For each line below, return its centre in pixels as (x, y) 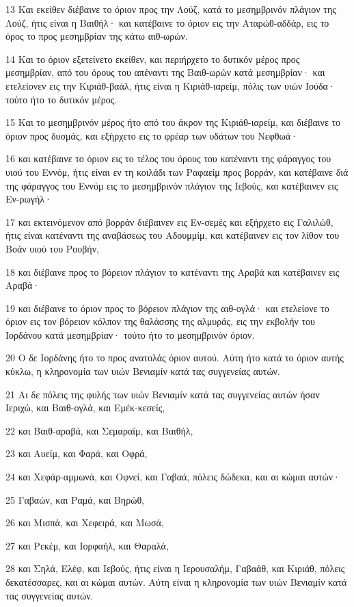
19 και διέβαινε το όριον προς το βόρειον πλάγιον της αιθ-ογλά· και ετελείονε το (167, 308)
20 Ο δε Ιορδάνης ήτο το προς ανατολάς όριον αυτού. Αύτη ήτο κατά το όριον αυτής (175, 358)
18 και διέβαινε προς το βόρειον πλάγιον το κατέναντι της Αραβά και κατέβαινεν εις (173, 271)
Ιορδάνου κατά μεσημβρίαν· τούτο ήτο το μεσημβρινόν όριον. (130, 334)
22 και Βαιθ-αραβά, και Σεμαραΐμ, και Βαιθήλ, (99, 430)
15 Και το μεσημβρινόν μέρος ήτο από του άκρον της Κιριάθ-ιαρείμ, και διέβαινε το (173, 122)
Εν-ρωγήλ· (29, 199)
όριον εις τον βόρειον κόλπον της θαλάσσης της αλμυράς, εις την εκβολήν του (161, 321)
